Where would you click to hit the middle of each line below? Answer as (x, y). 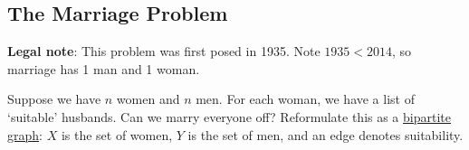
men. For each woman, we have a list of (305, 99)
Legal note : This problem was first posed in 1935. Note (164, 51)
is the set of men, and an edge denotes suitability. (325, 134)
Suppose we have (54, 99)
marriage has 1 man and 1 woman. (104, 68)
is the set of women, (117, 134)
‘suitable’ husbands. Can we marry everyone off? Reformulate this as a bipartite (229, 116)
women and (148, 99)
